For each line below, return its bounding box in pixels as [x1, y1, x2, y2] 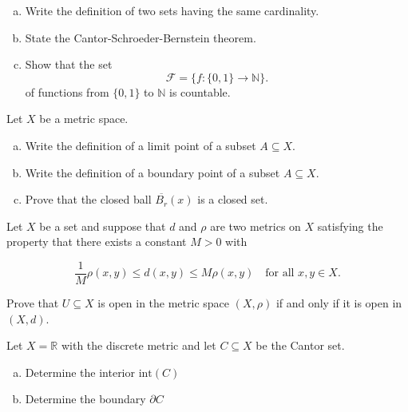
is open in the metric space [97, 295, 230, 311]
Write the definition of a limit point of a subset [25, 137, 256, 153]
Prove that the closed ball [25, 191, 152, 208]
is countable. [169, 83, 231, 100]
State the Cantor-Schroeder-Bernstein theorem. [25, 29, 256, 46]
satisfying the [317, 217, 383, 234]
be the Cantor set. [255, 337, 345, 354]
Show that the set [25, 56, 113, 73]
